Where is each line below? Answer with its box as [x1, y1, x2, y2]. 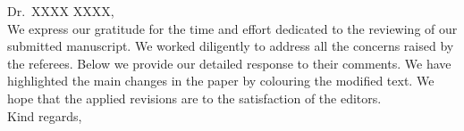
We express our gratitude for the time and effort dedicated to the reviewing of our [7, 19, 458, 37]
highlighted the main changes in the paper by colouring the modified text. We [7, 71, 434, 90]
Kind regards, [7, 106, 82, 125]
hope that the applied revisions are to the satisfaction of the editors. [7, 88, 382, 107]
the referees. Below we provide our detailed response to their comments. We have [7, 53, 451, 72]
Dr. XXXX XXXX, [7, 2, 114, 20]
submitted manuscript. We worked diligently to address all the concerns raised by [7, 37, 454, 55]
